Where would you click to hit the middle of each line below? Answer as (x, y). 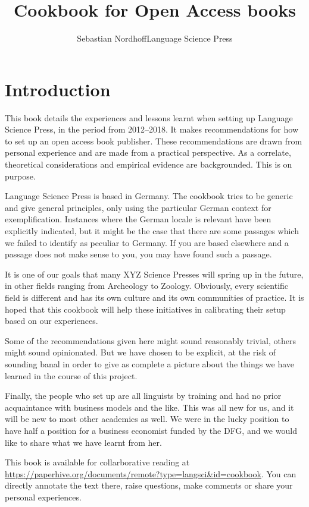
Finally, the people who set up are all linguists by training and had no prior (143, 396)
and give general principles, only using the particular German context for (138, 207)
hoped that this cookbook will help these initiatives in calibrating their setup (145, 309)
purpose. (20, 176)
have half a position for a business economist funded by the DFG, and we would (151, 430)
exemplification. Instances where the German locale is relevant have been (138, 219)
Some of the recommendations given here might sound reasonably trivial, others (150, 340)
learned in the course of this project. (71, 375)
